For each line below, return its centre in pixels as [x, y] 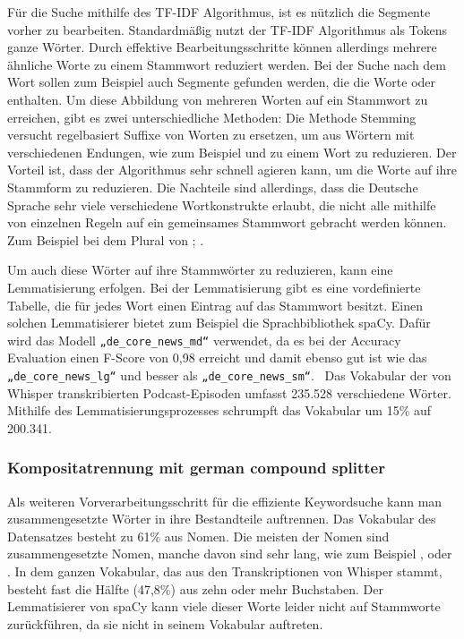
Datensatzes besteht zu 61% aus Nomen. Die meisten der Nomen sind [198, 536]
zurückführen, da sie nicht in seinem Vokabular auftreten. [165, 623]
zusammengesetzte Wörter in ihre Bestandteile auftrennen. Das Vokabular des [222, 519]
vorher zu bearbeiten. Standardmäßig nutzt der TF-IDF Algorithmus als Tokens [228, 29]
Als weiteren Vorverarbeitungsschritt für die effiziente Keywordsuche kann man [225, 501]
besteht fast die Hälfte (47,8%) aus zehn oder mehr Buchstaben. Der [196, 588]
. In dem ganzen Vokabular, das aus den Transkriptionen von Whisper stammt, [225, 571]
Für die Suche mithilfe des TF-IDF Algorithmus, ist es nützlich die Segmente [219, 12]
